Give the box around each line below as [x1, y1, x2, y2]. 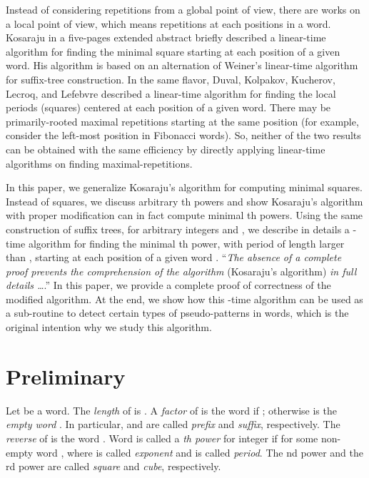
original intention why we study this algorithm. [6, 320, 212, 335]
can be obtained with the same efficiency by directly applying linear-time [6, 141, 325, 156]
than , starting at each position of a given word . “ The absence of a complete [6, 250, 342, 265]
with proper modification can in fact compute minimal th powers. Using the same [6, 208, 363, 223]
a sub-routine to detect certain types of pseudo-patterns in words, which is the [6, 305, 349, 320]
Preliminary [6, 361, 126, 390]
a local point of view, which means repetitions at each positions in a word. [6, 16, 331, 31]
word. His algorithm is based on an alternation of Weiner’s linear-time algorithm [6, 58, 358, 73]
